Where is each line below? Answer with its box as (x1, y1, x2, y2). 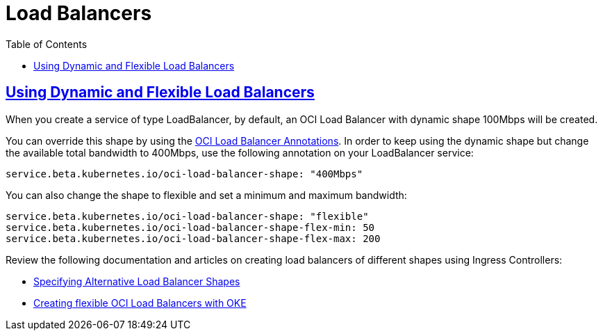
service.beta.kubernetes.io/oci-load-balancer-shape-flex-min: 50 (6, 221, 375, 233)
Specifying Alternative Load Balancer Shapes (33, 275, 240, 287)
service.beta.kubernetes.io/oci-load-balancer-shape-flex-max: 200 (6, 232, 381, 244)
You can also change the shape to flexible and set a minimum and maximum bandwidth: (6, 189, 407, 201)
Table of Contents (6, 38, 88, 50)
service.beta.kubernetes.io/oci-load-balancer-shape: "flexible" (6, 210, 369, 222)
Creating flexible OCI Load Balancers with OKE (33, 296, 247, 309)
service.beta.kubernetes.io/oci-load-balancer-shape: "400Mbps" (6, 168, 363, 179)
